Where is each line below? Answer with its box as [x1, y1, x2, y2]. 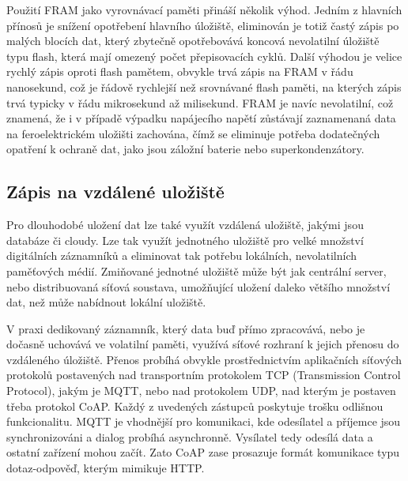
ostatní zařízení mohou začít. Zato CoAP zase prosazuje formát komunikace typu [6, 444, 400, 460]
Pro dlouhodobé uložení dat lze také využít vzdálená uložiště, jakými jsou [6, 216, 364, 233]
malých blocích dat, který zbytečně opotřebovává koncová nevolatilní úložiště [6, 32, 380, 49]
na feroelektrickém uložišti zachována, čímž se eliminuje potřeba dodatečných [6, 125, 380, 141]
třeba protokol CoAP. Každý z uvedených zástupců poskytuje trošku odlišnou [6, 397, 383, 414]
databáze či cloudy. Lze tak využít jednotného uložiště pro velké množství [6, 231, 364, 248]
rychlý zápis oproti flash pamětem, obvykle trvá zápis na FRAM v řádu [6, 63, 353, 80]
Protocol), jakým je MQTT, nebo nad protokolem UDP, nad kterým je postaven [6, 382, 396, 399]
